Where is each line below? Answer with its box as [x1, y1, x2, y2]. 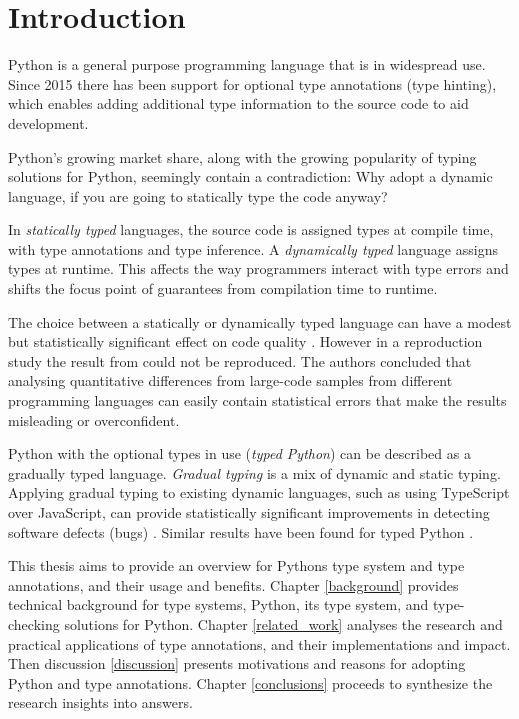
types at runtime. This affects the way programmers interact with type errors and [8, 258, 509, 279]
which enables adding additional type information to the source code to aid [8, 93, 469, 114]
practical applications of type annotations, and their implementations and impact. [8, 633, 511, 654]
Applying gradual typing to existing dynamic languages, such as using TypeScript [8, 482, 510, 503]
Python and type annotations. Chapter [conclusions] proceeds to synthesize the [8, 672, 493, 693]
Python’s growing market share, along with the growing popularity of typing [8, 146, 477, 167]
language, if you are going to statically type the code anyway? [8, 185, 388, 206]
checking [8, 613, 60, 634]
